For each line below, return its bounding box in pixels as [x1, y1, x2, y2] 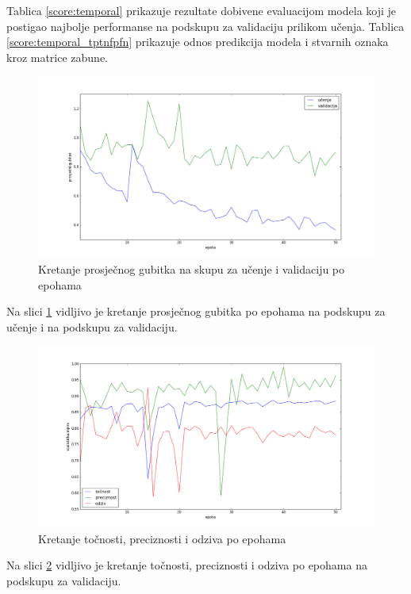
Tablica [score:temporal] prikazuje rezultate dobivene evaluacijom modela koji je [6, 2, 397, 18]
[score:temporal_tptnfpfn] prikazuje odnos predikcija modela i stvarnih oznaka [6, 33, 389, 50]
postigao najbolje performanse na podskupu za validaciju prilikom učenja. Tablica [6, 17, 405, 34]
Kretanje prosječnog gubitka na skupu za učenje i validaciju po [38, 260, 345, 277]
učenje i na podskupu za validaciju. [6, 318, 178, 335]
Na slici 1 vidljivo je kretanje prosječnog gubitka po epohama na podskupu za [6, 303, 386, 320]
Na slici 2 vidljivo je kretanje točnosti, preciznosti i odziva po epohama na [6, 557, 367, 573]
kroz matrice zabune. [6, 48, 109, 65]
